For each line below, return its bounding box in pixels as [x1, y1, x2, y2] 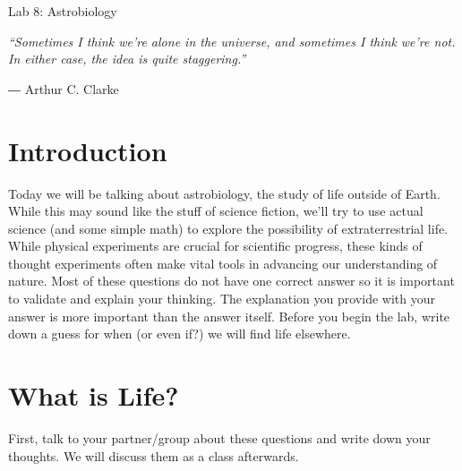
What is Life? [8, 377, 179, 414]
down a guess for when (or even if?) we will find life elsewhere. [8, 324, 351, 343]
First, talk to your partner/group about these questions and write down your [8, 428, 431, 447]
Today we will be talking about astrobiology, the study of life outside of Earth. [8, 184, 441, 202]
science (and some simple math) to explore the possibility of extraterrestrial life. [8, 218, 449, 237]
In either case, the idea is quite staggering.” [8, 49, 246, 68]
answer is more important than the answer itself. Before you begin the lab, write [8, 306, 450, 325]
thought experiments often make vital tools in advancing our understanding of [8, 253, 438, 272]
